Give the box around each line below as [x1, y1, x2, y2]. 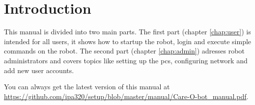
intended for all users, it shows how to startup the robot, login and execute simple [4, 36, 252, 46]
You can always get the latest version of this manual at [4, 81, 170, 92]
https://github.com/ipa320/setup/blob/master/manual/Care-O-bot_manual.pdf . [4, 91, 249, 101]
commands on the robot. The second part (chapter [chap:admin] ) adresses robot [4, 46, 245, 56]
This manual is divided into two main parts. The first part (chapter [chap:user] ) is [4, 26, 251, 37]
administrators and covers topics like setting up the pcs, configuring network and [4, 55, 248, 65]
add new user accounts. [4, 65, 74, 75]
